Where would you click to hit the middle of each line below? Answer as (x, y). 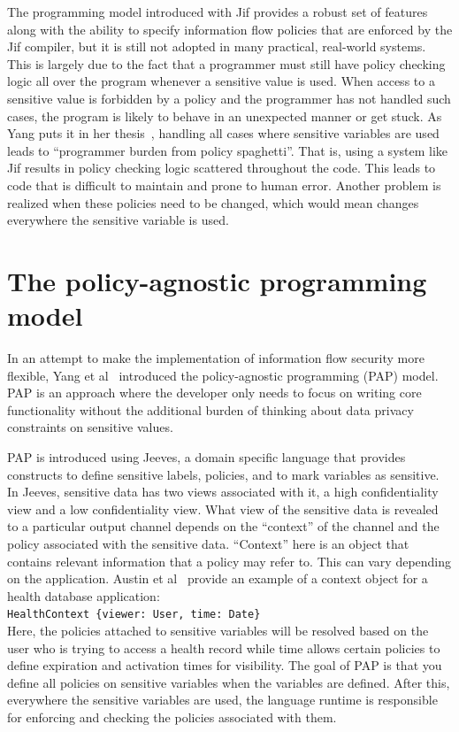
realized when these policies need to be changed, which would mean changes (213, 202)
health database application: (84, 595)
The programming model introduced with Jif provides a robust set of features (218, 12)
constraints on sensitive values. (90, 427)
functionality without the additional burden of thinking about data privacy (210, 409)
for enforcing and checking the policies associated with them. (172, 717)
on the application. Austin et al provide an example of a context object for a (218, 578)
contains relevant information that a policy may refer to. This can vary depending (229, 561)
